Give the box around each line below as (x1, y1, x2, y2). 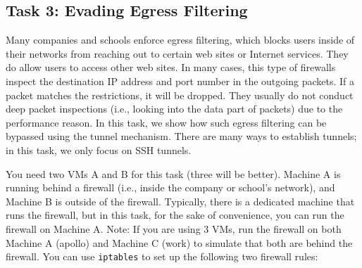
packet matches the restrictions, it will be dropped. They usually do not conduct (6, 87, 354, 102)
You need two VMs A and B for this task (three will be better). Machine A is (6, 166, 341, 181)
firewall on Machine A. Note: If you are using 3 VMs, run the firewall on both (6, 221, 342, 236)
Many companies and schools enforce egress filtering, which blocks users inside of (6, 32, 355, 47)
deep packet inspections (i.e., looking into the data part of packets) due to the (6, 101, 343, 116)
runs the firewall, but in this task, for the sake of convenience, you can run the (6, 208, 344, 222)
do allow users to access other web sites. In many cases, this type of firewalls (6, 60, 336, 75)
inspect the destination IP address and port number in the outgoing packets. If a (6, 73, 354, 88)
